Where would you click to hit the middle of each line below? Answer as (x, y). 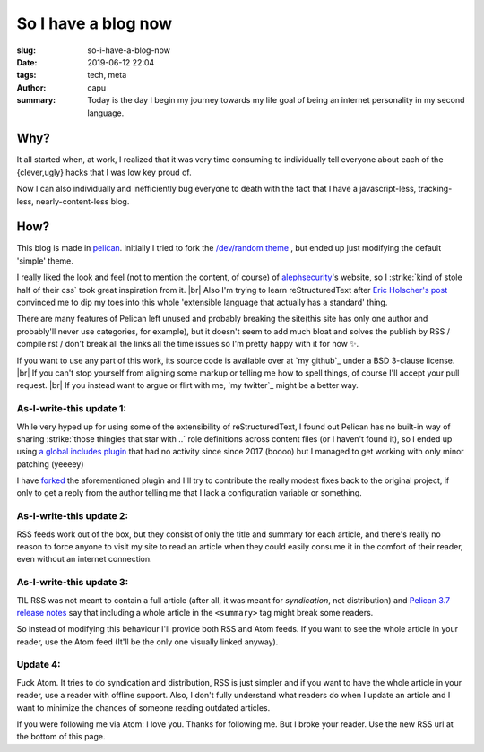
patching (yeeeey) (50, 464)
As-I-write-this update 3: (73, 583)
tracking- (435, 189)
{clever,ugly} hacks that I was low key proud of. (104, 172)
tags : (26, 75)
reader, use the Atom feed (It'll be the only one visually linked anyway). (147, 642)
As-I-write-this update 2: (73, 516)
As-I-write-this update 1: (72, 409)
